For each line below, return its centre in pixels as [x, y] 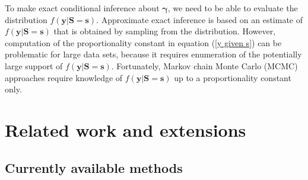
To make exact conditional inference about [82, 8]
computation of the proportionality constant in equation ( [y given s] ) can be [143, 42]
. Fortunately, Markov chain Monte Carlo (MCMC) [204, 65]
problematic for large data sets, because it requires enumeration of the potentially [153, 54]
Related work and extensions [126, 129]
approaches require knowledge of [64, 77]
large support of [34, 65]
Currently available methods [94, 167]
